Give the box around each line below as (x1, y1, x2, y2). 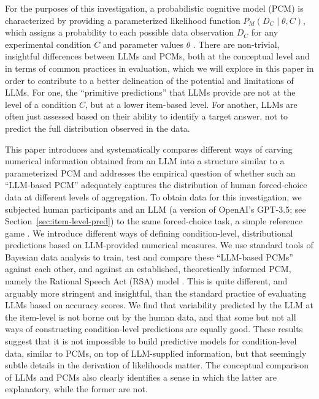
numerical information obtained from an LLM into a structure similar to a (5, 154, 285, 167)
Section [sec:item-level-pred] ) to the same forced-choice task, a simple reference (5, 215, 302, 227)
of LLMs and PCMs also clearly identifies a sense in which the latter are (5, 370, 277, 383)
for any (251, 26, 279, 39)
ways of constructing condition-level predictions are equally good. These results (5, 322, 303, 335)
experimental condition (5, 37, 91, 50)
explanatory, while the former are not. (5, 382, 148, 395)
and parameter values (102, 37, 184, 50)
